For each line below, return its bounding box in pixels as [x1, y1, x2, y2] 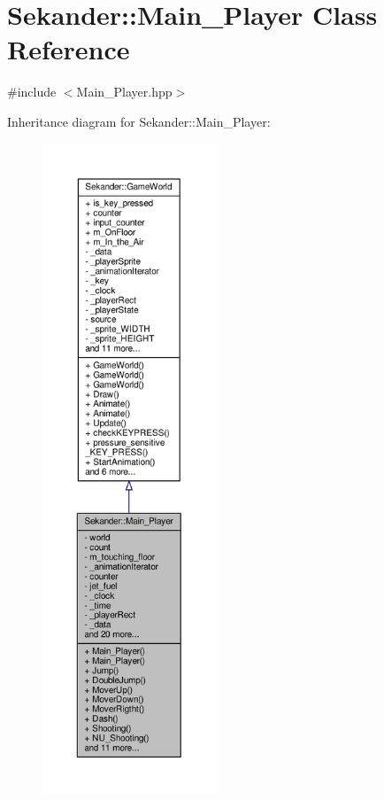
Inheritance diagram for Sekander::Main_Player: [7, 112, 271, 130]
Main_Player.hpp [76, 82, 173, 101]
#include [7, 82, 57, 101]
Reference [7, 31, 130, 67]
